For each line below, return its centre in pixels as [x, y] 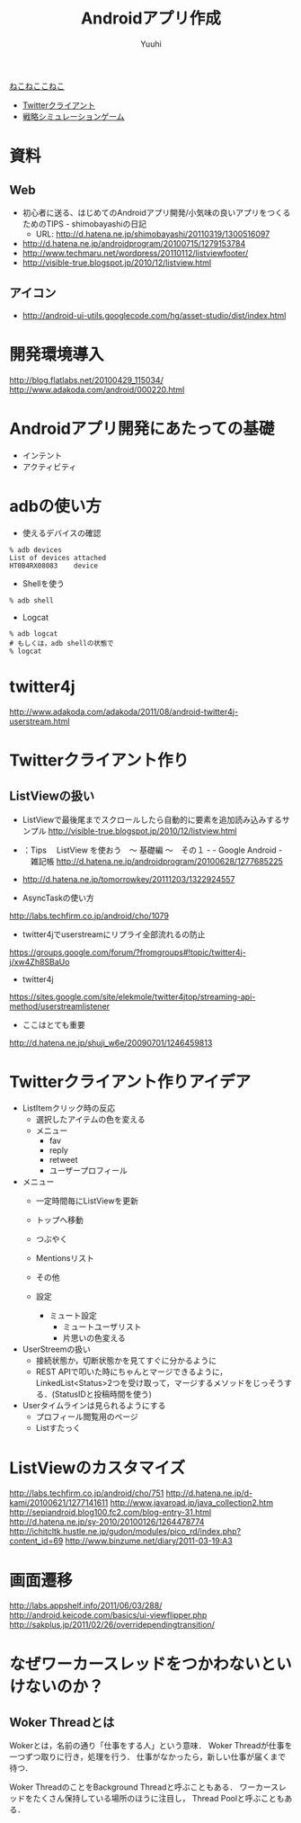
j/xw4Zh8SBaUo [40, 961]
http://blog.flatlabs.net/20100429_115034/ [86, 380]
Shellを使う [44, 583]
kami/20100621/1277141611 [59, 1503]
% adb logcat [34, 634]
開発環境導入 [57, 354]
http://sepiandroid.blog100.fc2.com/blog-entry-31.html [111, 1513]
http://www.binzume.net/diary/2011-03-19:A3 [149, 1541]
